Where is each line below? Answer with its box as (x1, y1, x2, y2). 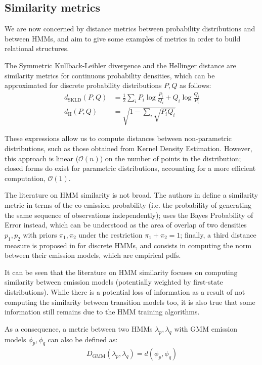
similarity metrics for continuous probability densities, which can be (5, 70, 215, 80)
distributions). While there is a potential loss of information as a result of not (5, 286, 245, 297)
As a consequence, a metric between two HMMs (5, 323, 153, 334)
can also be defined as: (48, 334, 118, 344)
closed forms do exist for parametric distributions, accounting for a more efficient (5, 163, 256, 173)
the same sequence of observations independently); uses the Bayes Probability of (5, 209, 253, 220)
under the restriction (78, 229, 143, 240)
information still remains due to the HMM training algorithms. (5, 306, 200, 317)
